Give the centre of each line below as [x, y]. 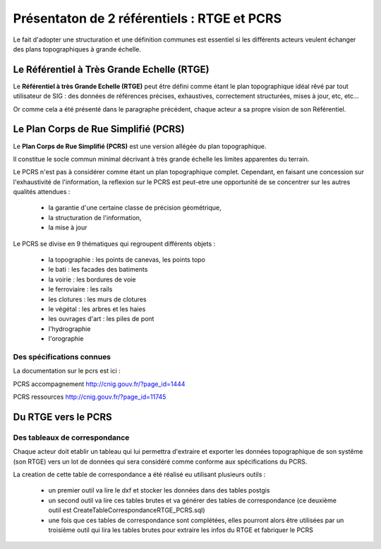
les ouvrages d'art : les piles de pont [101, 319]
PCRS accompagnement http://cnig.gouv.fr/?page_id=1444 [99, 384]
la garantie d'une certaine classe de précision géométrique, [135, 207]
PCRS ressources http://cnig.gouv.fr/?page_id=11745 [90, 397]
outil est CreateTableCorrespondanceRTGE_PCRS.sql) [127, 510]
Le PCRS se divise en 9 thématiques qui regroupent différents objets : [114, 243]
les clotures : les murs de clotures [97, 299]
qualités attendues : [42, 192]
